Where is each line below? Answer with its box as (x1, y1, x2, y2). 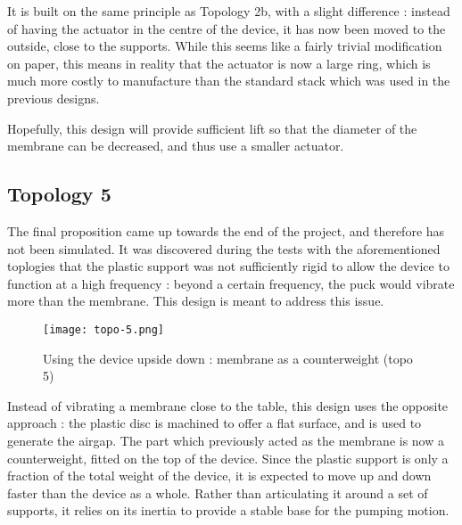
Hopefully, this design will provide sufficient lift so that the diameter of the (7, 119, 417, 137)
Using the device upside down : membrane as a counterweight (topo (43, 349, 413, 367)
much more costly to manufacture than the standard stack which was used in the (7, 71, 450, 90)
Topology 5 (7, 180, 111, 208)
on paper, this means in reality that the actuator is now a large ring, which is (7, 53, 431, 72)
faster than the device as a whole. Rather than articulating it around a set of (7, 483, 428, 502)
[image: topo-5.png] (43, 323, 165, 336)
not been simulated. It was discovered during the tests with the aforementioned (7, 239, 441, 258)
